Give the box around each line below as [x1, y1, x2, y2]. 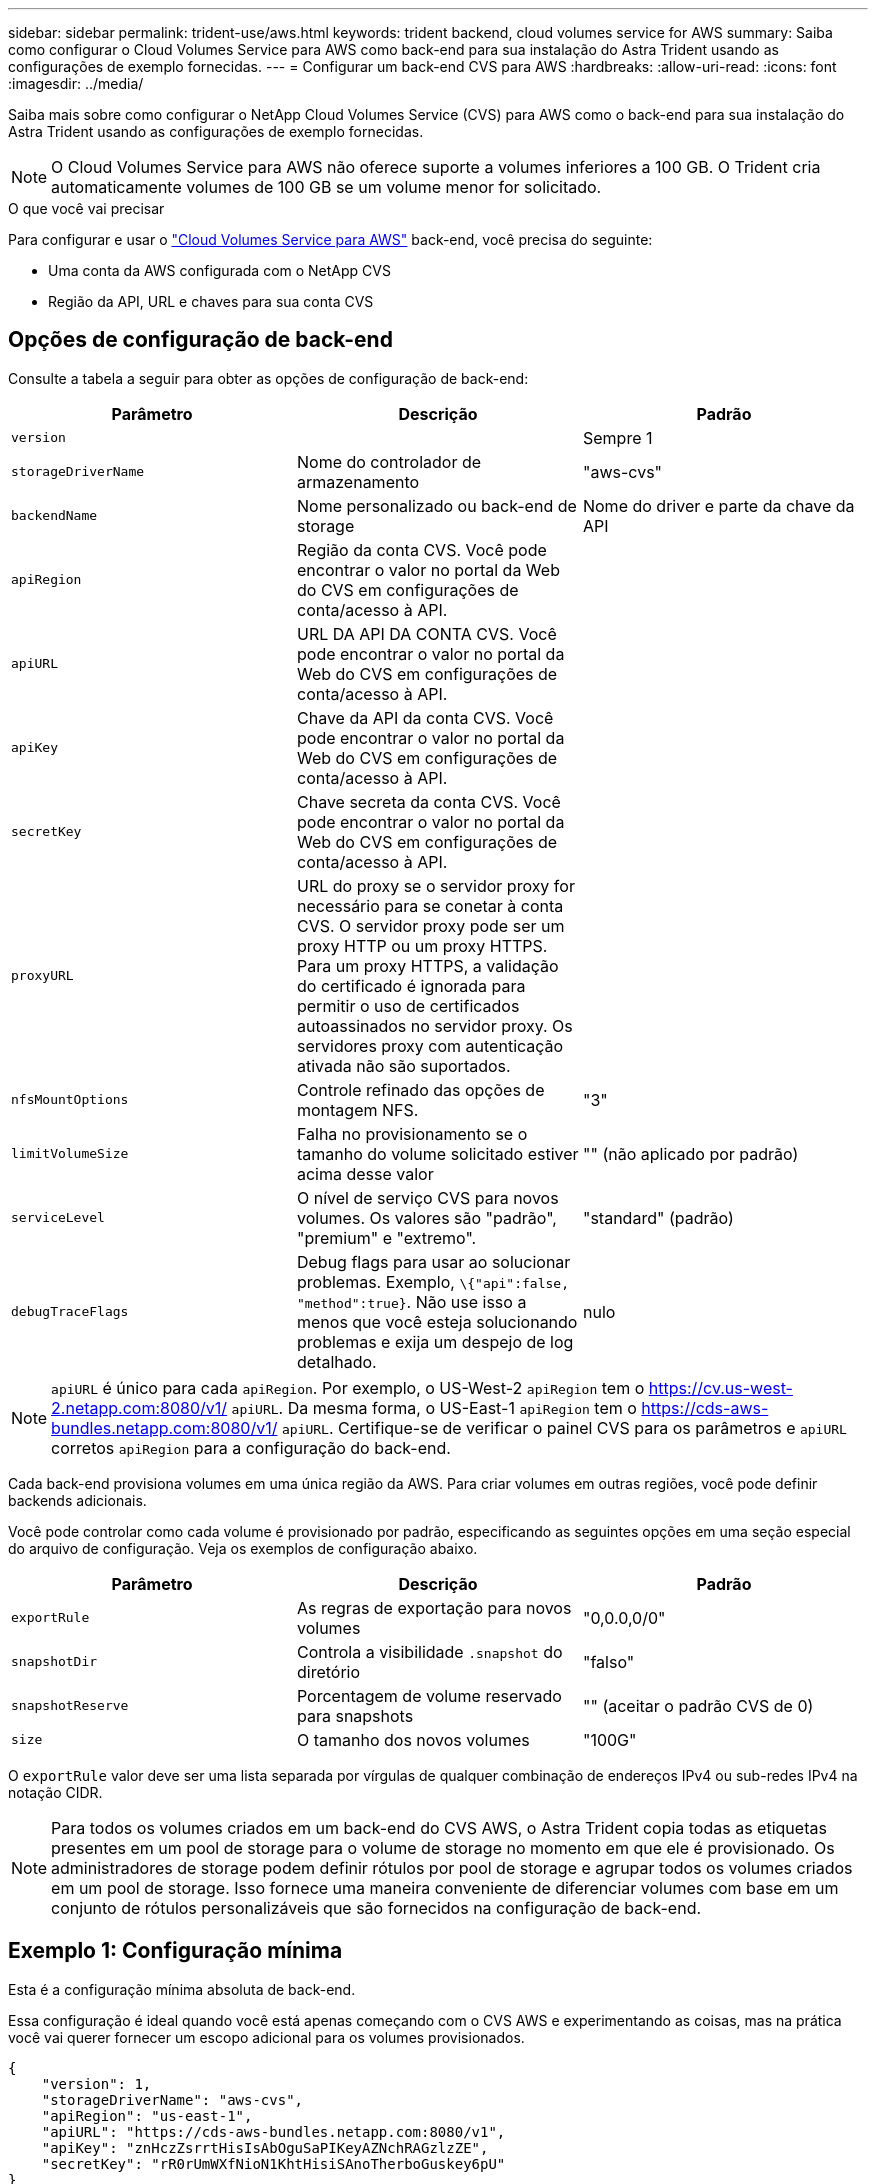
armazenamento [296, 471, 420, 492]
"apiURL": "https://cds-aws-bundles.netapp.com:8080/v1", [41, 2123, 506, 2140]
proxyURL [11, 968, 74, 984]
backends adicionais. [8, 1491, 147, 1509]
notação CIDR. [8, 1783, 103, 1801]
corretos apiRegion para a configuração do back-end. [51, 1437, 451, 1458]
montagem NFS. [296, 1099, 419, 1120]
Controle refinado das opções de [296, 1079, 545, 1100]
